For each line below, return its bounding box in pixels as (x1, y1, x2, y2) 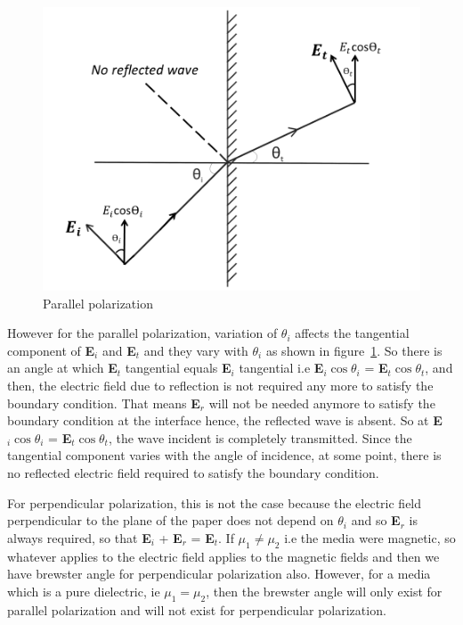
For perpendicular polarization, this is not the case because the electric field (7, 493, 422, 512)
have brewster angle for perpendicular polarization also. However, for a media (7, 564, 431, 583)
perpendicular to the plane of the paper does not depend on (7, 511, 334, 530)
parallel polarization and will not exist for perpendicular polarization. (7, 600, 386, 619)
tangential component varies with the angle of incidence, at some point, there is (7, 446, 442, 465)
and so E (351, 511, 401, 530)
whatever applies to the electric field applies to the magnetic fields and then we (7, 547, 440, 565)
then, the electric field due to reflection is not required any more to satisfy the (7, 375, 434, 394)
